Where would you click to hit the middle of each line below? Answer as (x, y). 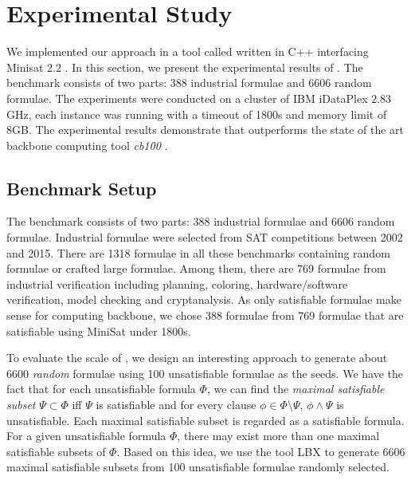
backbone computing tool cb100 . (87, 145)
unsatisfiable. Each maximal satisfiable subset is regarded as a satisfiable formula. (205, 420)
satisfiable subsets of (56, 451)
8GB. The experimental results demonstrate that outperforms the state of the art (205, 130)
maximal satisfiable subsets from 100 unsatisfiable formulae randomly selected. (198, 467)
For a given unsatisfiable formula (86, 436)
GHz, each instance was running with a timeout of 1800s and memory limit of (197, 114)
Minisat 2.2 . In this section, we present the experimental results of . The (185, 67)
